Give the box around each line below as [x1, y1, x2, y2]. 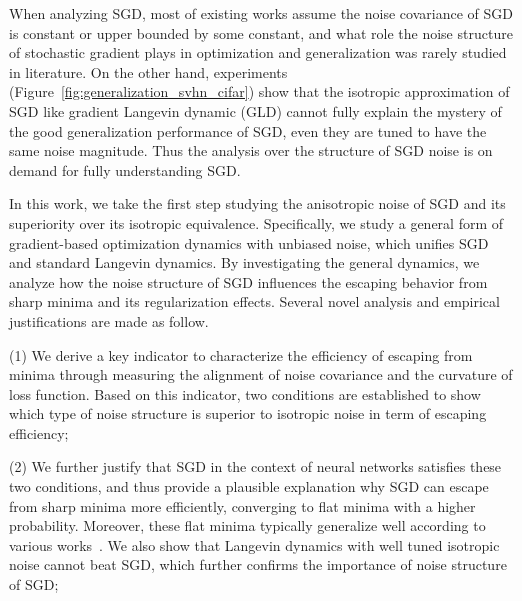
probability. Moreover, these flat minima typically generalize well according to [9, 515, 486, 536]
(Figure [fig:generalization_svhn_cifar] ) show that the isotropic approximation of [9, 81, 510, 102]
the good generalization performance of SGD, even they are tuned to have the [9, 120, 487, 141]
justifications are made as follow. [9, 310, 209, 331]
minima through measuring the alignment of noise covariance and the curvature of [9, 364, 513, 385]
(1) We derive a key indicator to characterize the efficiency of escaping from [9, 344, 473, 365]
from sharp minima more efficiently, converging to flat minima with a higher [9, 495, 476, 516]
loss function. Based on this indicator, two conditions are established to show [9, 383, 481, 404]
